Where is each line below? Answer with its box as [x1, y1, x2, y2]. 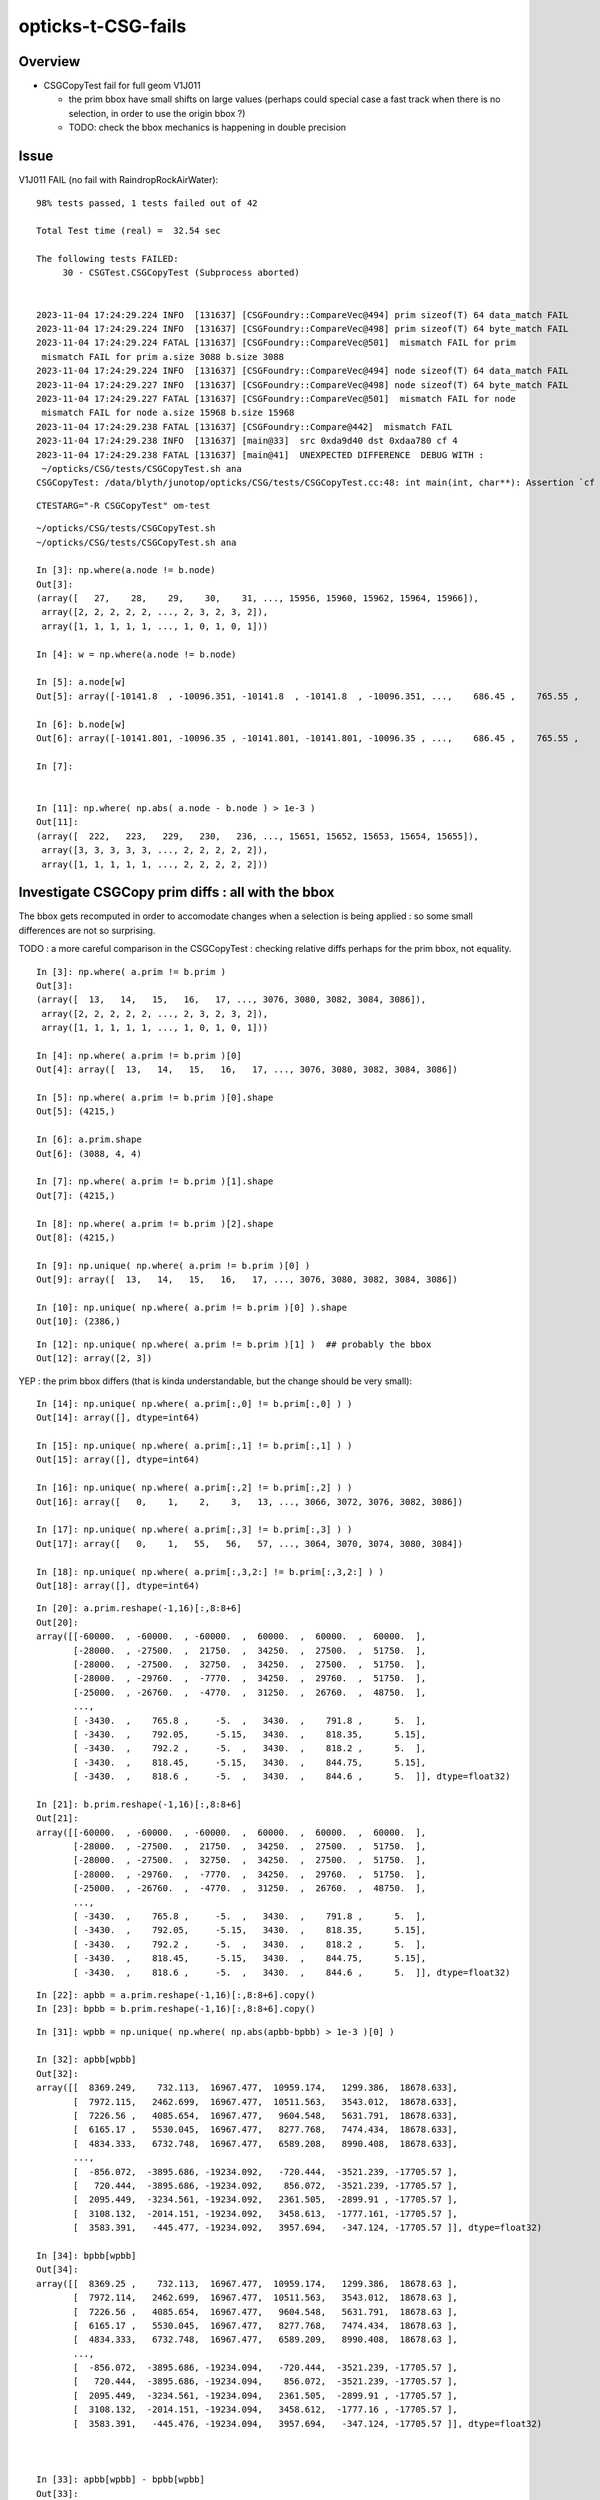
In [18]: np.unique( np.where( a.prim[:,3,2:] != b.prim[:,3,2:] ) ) [36, 1566, 385, 1577]
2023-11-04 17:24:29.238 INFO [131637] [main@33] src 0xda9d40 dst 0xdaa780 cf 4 [36, 435, 459, 447]
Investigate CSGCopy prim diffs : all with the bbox [18, 884, 335, 901]
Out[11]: [36, 816, 79, 828]
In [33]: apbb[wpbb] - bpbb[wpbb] [36, 2474, 205, 2485]
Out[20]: [36, 1616, 79, 1628]
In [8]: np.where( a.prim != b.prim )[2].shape [36, 1218, 274, 1229]
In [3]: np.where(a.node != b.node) [36, 565, 216, 576]
